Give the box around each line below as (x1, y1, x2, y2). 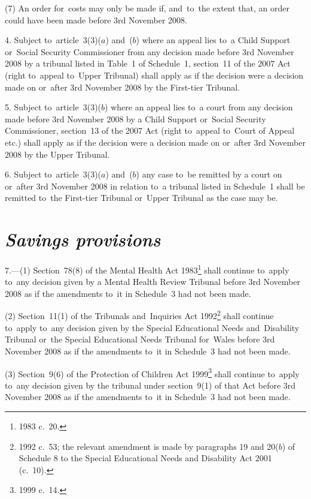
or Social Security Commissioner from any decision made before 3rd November (5, 45, 294, 58)
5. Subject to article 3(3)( (5, 101, 102, 113)
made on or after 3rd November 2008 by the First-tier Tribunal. (5, 80, 240, 93)
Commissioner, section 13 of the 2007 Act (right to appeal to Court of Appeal (5, 124, 295, 137)
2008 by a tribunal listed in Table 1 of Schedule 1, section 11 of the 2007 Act (5, 57, 291, 70)
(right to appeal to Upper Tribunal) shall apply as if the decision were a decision (5, 68, 304, 81)
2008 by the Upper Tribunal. (5, 148, 110, 160)
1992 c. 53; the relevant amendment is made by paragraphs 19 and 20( (19, 440, 279, 452)
